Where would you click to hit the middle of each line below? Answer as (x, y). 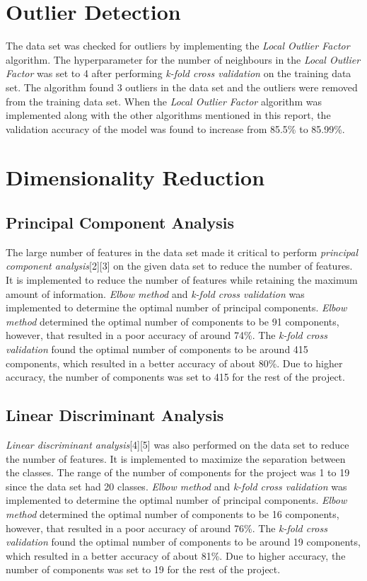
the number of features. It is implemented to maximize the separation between (176, 458)
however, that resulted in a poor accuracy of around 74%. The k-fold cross (167, 335)
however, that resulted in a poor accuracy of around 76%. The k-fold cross (167, 528)
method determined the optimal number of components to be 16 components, (173, 513)
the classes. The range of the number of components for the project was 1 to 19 (178, 472)
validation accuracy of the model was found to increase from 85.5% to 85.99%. (175, 128)
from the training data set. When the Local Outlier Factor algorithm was (164, 101)
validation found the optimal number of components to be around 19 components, (183, 542)
